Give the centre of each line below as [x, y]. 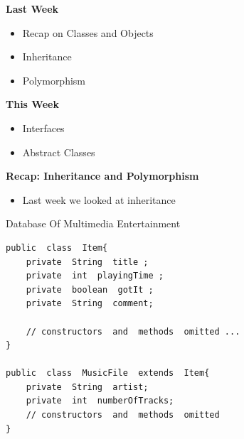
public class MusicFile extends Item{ [108, 373]
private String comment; [90, 304]
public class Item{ [57, 248]
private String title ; [87, 262]
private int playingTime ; [95, 276]
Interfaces [43, 128]
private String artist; [87, 387]
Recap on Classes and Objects [88, 32]
